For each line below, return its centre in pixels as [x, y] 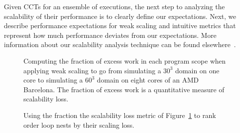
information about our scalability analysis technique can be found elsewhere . [120, 44]
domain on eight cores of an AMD [148, 80]
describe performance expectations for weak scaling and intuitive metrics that [120, 25]
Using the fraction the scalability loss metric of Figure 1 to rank [120, 115]
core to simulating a [53, 80]
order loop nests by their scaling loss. [79, 125]
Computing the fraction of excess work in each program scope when [125, 60]
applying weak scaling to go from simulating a [92, 70]
